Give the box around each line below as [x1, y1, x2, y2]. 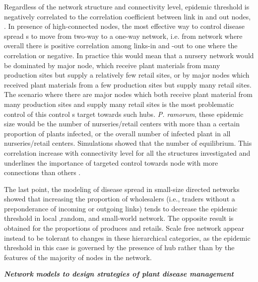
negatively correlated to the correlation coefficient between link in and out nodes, [4, 11, 251, 21]
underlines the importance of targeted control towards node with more [4, 157, 218, 168]
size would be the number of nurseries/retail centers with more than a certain [4, 118, 240, 129]
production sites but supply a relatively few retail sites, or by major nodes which [4, 70, 250, 80]
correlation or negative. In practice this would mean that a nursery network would [4, 50, 254, 60]
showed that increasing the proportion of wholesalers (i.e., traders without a [4, 193, 235, 204]
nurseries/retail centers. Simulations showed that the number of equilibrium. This [4, 138, 252, 148]
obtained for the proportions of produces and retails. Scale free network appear [4, 223, 244, 233]
